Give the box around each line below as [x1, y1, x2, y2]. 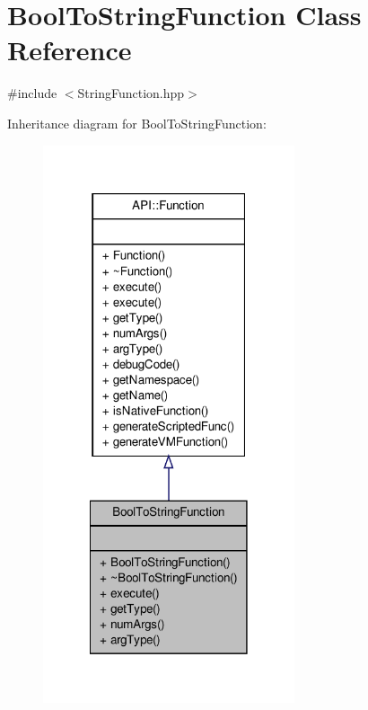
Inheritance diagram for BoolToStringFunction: [7, 113, 267, 132]
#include [7, 84, 57, 102]
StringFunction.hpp [77, 84, 185, 102]
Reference [7, 31, 132, 68]
